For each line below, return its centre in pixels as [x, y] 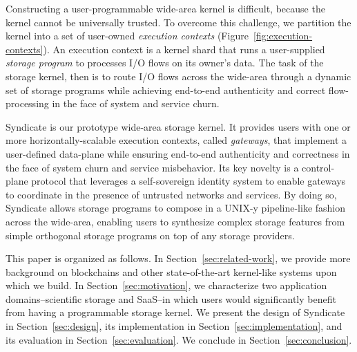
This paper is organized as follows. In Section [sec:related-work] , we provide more [178, 258]
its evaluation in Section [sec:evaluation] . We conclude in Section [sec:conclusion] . [179, 339]
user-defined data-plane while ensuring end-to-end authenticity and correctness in [178, 153]
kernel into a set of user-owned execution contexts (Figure [127, 36]
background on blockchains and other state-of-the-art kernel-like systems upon [171, 271]
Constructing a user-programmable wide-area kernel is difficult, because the [165, 8]
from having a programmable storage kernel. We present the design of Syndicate [175, 312]
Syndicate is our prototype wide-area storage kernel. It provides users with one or [178, 126]
